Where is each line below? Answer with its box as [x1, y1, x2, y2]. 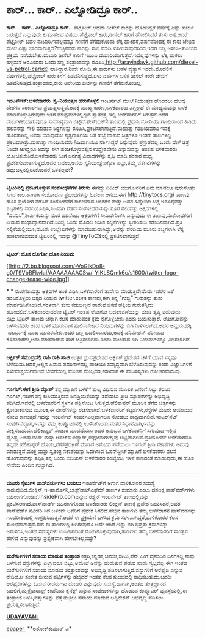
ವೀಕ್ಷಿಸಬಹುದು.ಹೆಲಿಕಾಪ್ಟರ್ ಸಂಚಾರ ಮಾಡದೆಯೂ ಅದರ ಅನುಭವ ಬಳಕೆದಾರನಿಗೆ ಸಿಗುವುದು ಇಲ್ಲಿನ [6, 427, 176, 434]
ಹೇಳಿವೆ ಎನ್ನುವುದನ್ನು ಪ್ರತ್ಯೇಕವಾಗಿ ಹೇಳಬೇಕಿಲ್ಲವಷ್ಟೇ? [6, 534, 96, 542]
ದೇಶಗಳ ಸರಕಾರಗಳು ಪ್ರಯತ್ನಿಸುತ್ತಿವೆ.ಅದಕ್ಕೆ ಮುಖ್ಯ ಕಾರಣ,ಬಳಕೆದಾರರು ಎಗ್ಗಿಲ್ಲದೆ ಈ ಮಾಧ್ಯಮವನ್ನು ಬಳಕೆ [6, 104, 188, 111]
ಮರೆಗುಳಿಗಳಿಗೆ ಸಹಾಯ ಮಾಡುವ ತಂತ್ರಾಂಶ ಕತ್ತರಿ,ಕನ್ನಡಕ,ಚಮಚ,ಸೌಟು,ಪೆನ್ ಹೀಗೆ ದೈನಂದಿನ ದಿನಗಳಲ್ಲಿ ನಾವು [6, 552, 195, 560]
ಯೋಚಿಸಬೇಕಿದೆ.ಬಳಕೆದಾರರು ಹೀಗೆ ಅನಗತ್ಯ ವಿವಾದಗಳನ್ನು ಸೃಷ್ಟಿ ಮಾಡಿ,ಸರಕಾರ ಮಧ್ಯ [6, 152, 153, 159]
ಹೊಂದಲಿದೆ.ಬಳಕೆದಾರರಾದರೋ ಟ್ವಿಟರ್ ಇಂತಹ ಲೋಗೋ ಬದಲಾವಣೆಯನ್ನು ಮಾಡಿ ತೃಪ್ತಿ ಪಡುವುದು [6, 308, 181, 315]
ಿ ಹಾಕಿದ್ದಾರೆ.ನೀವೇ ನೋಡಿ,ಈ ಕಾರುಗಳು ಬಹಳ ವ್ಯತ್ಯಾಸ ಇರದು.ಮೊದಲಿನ [48, 65, 173, 72]
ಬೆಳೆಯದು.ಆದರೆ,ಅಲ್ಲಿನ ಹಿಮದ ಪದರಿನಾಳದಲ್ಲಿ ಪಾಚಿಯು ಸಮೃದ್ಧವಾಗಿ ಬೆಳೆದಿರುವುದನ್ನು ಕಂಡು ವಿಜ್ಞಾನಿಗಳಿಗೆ [6, 360, 192, 368]
